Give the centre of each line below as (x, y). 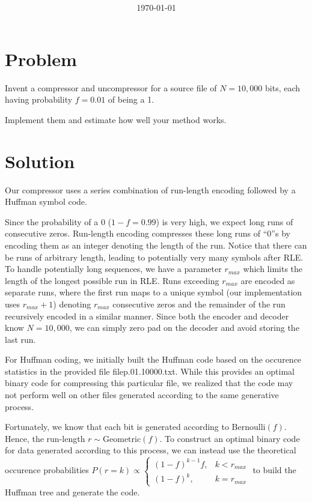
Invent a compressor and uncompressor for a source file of (111, 87)
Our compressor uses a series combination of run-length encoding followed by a (150, 189)
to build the (274, 470)
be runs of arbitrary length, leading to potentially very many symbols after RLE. (154, 257)
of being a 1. (131, 99)
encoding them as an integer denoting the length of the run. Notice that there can (156, 245)
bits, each (283, 87)
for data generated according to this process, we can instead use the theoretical (151, 450)
